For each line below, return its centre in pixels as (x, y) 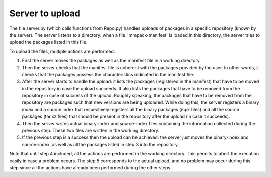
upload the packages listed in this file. (48, 42)
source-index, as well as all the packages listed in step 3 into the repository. (100, 144)
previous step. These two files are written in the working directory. (90, 131)
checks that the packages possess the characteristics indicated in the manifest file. (108, 74)
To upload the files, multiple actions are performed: (62, 51)
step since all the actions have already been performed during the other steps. (90, 167)
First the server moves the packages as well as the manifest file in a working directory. (111, 61)
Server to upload (45, 13)
